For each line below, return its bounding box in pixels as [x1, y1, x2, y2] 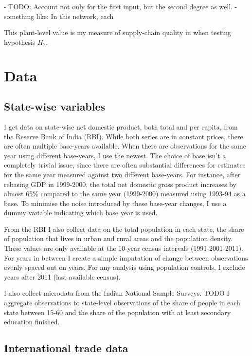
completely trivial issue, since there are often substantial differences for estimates [4, 160, 246, 170]
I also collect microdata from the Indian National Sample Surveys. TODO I [4, 288, 230, 298]
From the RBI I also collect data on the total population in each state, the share [4, 224, 244, 234]
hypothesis [4, 37, 36, 47]
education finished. [4, 317, 60, 327]
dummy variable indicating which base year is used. [4, 207, 158, 218]
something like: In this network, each [4, 11, 114, 21]
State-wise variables [4, 99, 106, 114]
